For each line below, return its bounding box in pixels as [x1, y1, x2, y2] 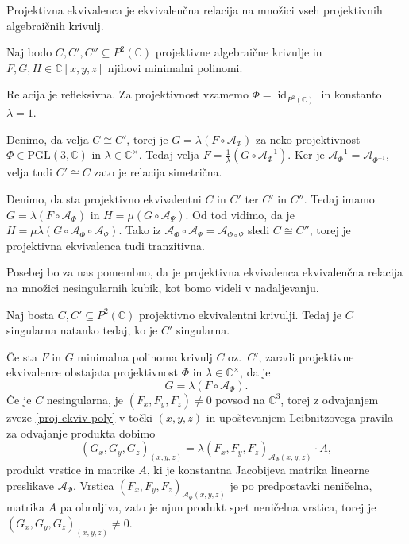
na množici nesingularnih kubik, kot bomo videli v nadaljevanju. [6, 279, 319, 295]
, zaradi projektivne [258, 348, 354, 365]
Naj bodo [6, 44, 52, 60]
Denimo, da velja [6, 130, 89, 147]
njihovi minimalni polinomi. [107, 59, 243, 75]
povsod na [215, 391, 265, 407]
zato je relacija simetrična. [94, 164, 222, 180]
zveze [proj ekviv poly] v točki [6, 408, 153, 425]
